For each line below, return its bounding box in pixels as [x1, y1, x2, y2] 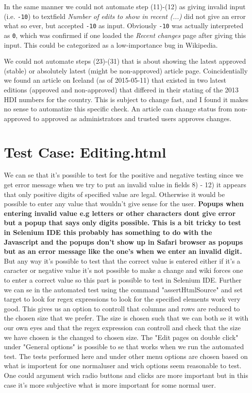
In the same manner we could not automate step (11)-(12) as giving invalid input [4, 1, 246, 11]
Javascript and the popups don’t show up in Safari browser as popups [4, 236, 243, 247]
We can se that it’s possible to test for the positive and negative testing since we [4, 170, 243, 180]
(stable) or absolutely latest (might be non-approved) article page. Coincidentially [4, 65, 248, 75]
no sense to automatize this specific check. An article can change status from [4, 104, 232, 114]
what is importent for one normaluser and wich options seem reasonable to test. [4, 360, 242, 371]
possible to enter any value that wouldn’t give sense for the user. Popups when [4, 198, 244, 209]
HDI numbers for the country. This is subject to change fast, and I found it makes [4, 94, 249, 104]
